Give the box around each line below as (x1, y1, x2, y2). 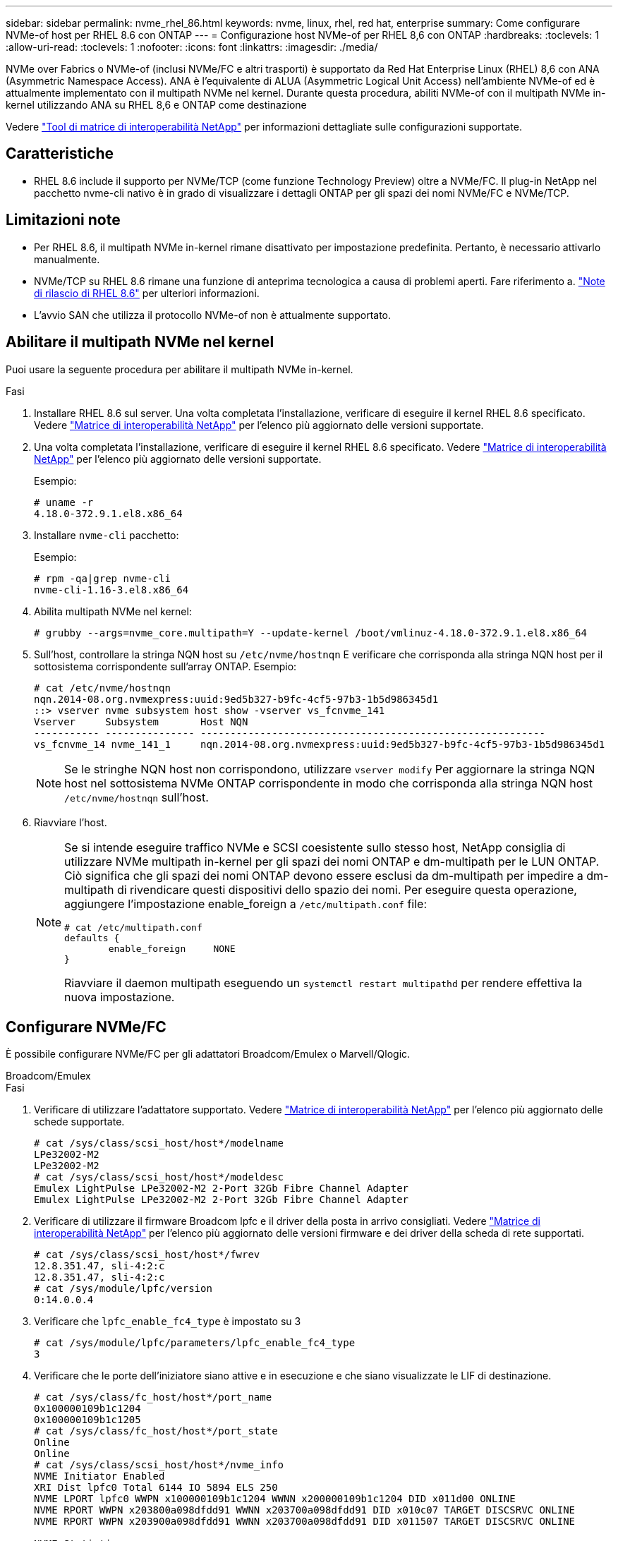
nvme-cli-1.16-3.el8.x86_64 (34, 584, 189, 596)
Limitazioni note (6, 211, 121, 229)
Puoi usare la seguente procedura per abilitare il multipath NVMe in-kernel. (6, 363, 353, 375)
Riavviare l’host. (34, 816, 107, 828)
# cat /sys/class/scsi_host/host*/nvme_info (34, 1459, 284, 1471)
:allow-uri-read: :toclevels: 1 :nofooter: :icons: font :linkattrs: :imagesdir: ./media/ (6, 41, 378, 53)
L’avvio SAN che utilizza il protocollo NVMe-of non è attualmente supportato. (34, 308, 392, 321)
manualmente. (34, 253, 100, 265)
